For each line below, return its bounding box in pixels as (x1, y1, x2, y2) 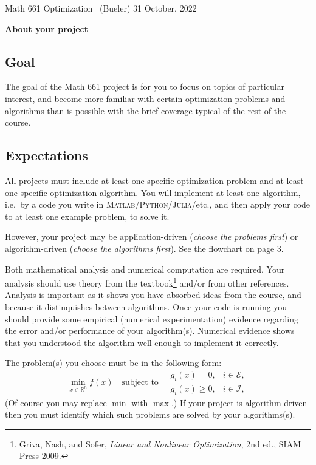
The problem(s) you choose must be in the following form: (5, 356, 222, 369)
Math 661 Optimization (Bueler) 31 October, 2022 (5, 2, 197, 14)
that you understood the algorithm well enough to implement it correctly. (5, 336, 279, 348)
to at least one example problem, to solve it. (5, 209, 170, 222)
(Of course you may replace (5, 396, 107, 409)
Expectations (5, 146, 88, 165)
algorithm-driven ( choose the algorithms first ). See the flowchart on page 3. (5, 242, 284, 254)
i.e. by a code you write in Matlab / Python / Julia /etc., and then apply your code (5, 198, 311, 211)
